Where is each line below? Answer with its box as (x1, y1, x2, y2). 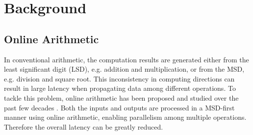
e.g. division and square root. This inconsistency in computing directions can (4, 73, 235, 83)
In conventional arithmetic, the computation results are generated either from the (4, 54, 249, 64)
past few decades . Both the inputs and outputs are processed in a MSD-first (4, 102, 235, 112)
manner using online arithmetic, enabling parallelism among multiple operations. (4, 112, 247, 122)
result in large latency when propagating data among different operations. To (4, 83, 236, 93)
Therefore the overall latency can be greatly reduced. (4, 121, 163, 132)
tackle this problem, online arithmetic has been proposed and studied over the (4, 92, 239, 103)
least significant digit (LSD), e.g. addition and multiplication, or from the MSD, (4, 64, 245, 74)
